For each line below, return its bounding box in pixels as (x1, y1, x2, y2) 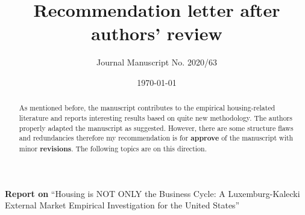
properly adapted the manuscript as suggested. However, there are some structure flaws (19, 123, 294, 133)
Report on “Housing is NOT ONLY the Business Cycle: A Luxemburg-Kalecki (5, 187, 300, 199)
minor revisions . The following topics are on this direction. (19, 143, 207, 154)
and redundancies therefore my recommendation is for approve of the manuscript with (19, 133, 294, 144)
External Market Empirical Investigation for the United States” (5, 199, 240, 211)
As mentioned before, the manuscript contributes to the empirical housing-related (19, 103, 275, 113)
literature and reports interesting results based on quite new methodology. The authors (19, 112, 292, 123)
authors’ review (91, 21, 222, 46)
